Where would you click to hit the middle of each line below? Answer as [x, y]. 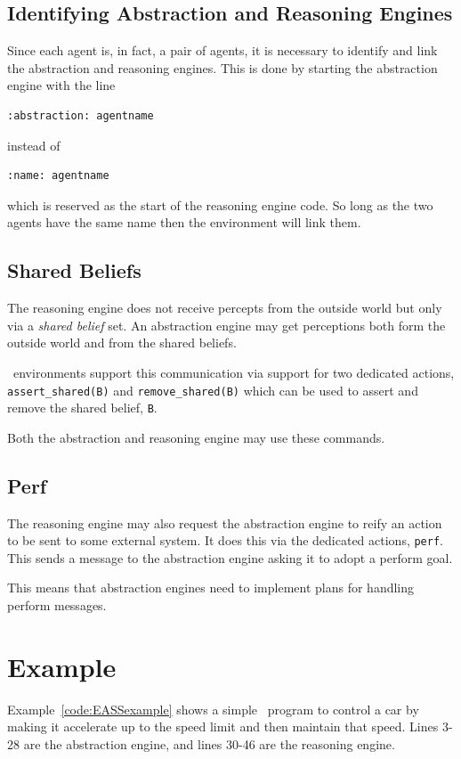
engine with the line [61, 85]
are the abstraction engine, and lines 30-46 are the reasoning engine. [209, 743]
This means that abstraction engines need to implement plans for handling [211, 588]
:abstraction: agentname [81, 115]
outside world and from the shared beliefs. [122, 343]
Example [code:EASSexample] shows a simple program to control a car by [213, 709]
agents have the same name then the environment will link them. [184, 222]
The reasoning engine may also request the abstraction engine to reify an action [225, 522]
